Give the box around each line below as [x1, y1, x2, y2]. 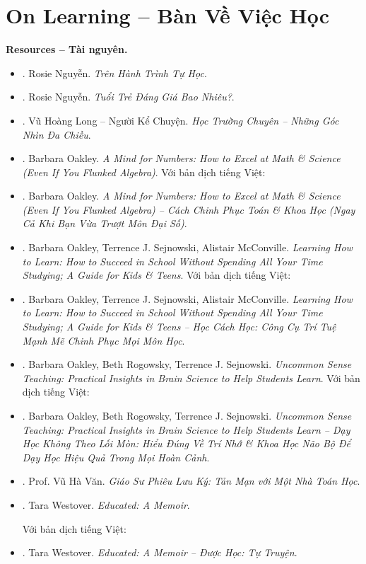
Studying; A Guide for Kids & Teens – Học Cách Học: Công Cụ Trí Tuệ [22, 319, 336, 334]
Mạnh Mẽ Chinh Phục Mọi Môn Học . [22, 333, 185, 347]
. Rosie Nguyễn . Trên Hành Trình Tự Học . [22, 65, 207, 80]
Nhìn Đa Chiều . [22, 127, 91, 142]
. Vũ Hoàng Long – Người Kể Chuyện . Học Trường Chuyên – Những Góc [22, 113, 339, 127]
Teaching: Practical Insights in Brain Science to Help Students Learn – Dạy [22, 422, 350, 437]
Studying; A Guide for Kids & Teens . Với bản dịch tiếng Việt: [22, 267, 291, 282]
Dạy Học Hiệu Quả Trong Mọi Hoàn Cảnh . [22, 449, 210, 464]
